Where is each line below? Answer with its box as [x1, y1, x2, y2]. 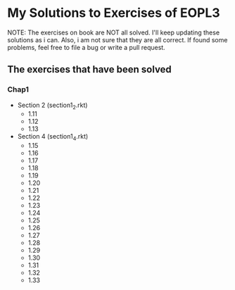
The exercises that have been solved [7, 63, 172, 75]
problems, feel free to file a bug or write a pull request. [7, 43, 165, 51]
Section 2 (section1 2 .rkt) [17, 101, 88, 111]
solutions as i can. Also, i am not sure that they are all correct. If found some [7, 35, 228, 44]
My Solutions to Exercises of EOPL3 [7, 5, 220, 21]
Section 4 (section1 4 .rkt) [17, 132, 89, 142]
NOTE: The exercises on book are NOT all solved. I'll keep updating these [7, 28, 220, 37]
